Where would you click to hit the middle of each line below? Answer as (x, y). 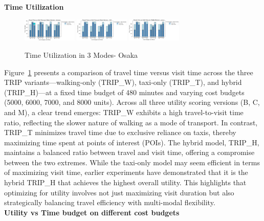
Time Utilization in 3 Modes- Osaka (81, 54)
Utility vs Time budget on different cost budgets (92, 212)
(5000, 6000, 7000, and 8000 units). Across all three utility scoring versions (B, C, (132, 102)
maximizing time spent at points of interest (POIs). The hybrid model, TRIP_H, (132, 142)
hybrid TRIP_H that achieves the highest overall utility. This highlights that (125, 182)
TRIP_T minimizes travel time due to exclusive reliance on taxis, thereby (120, 132)
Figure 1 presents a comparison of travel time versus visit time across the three (129, 72)
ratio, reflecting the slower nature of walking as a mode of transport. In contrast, (131, 122)
